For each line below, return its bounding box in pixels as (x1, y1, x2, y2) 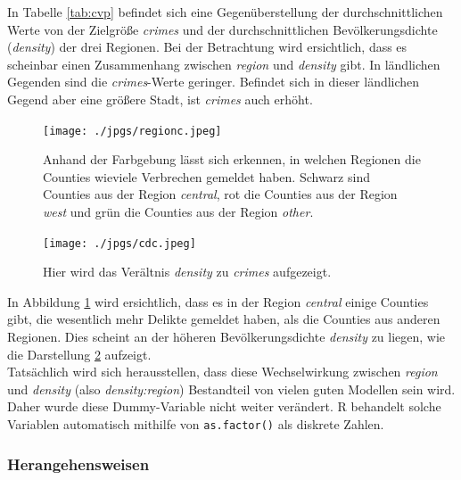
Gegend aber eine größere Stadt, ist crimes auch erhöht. (7, 89, 313, 108)
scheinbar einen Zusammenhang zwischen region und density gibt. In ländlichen (7, 54, 440, 73)
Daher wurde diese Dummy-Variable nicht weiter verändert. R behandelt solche (7, 397, 441, 416)
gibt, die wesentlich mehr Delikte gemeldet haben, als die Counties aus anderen (7, 310, 440, 328)
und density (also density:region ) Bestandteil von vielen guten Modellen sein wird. (7, 379, 456, 398)
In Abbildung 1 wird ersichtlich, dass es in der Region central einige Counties (7, 292, 429, 310)
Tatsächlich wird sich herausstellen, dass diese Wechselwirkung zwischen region (7, 362, 438, 381)
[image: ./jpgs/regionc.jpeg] (43, 124, 222, 137)
